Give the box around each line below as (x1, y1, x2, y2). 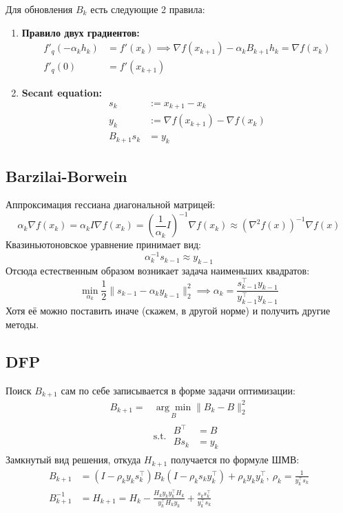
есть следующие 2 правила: (90, 2, 205, 16)
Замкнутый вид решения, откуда (6, 452, 141, 467)
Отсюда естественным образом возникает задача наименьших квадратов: (6, 263, 310, 277)
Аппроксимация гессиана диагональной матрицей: (6, 197, 216, 212)
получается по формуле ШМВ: (170, 452, 300, 467)
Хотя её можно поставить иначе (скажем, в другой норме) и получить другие (6, 303, 331, 318)
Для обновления (6, 2, 73, 16)
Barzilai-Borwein (6, 165, 127, 186)
